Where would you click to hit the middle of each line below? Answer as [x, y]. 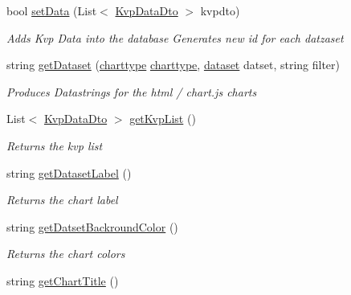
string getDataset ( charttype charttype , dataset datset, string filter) [173, 65]
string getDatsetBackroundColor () [92, 226]
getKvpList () [163, 119]
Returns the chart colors [66, 254]
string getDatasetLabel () [69, 172]
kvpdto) [220, 10]
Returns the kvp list [55, 145]
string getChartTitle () [63, 280]
